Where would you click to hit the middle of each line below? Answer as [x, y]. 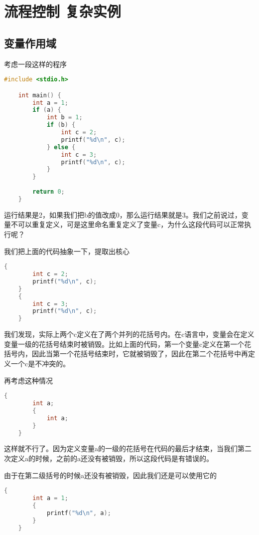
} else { [61, 147]
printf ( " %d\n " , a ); [79, 513]
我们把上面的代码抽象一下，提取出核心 [67, 251]
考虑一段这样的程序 [35, 64]
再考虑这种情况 [28, 380]
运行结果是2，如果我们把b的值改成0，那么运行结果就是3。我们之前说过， [123, 214]
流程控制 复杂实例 [63, 11]
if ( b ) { [61, 125]
